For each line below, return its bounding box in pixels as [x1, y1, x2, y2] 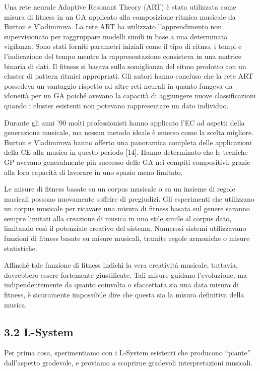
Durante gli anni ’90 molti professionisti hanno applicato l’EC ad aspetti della [4, 117, 245, 128]
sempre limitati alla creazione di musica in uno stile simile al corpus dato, [4, 213, 232, 223]
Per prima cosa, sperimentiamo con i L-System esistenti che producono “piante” [4, 347, 251, 358]
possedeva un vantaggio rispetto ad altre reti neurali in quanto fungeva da [4, 80, 233, 91]
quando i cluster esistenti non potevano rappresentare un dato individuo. [4, 100, 229, 110]
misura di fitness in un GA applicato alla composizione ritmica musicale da [4, 11, 236, 22]
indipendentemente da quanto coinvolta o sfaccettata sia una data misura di [4, 279, 239, 290]
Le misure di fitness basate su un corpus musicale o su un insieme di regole [4, 183, 235, 194]
